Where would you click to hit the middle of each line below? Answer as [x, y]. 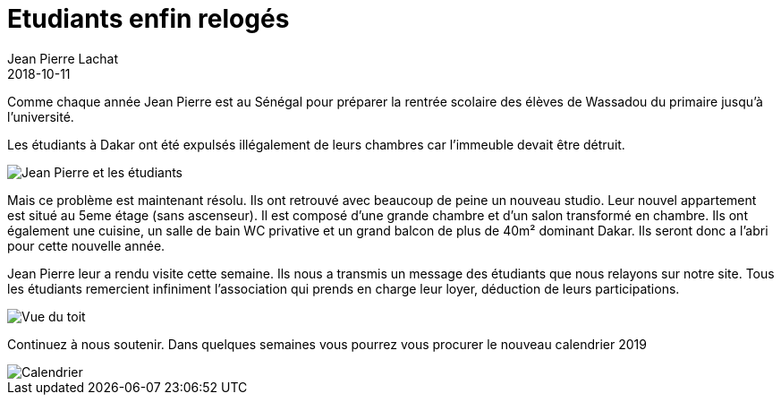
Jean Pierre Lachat [63, 58]
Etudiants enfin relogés [149, 19]
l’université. [41, 116]
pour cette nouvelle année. [86, 245]
